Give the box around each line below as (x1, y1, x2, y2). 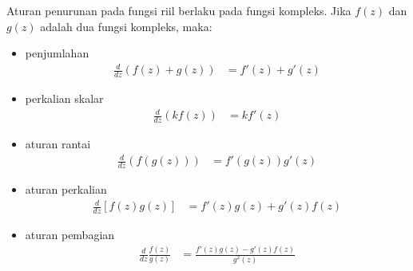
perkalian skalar (25, 90, 104, 107)
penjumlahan (25, 45, 89, 61)
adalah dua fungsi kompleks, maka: (40, 18, 212, 34)
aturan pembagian (25, 226, 115, 243)
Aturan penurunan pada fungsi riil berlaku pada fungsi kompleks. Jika (6, 2, 351, 18)
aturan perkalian (25, 181, 107, 198)
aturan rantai (25, 135, 91, 152)
